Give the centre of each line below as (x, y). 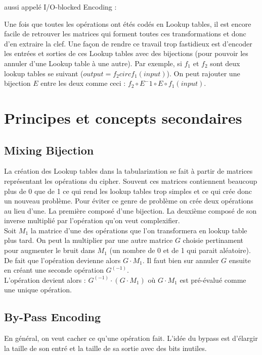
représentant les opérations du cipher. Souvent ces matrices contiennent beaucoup (131, 181)
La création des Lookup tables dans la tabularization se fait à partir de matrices (128, 171)
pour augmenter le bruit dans (50, 250)
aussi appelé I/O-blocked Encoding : (60, 7)
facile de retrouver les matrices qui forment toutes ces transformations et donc (125, 34)
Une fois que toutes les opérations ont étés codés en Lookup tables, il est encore (128, 23)
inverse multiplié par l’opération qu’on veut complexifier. (92, 220)
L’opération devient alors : (45, 280)
